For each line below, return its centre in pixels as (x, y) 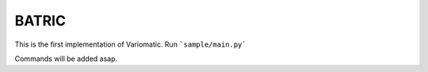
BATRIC (40, 21)
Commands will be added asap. (66, 59)
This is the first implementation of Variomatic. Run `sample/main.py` (130, 44)
